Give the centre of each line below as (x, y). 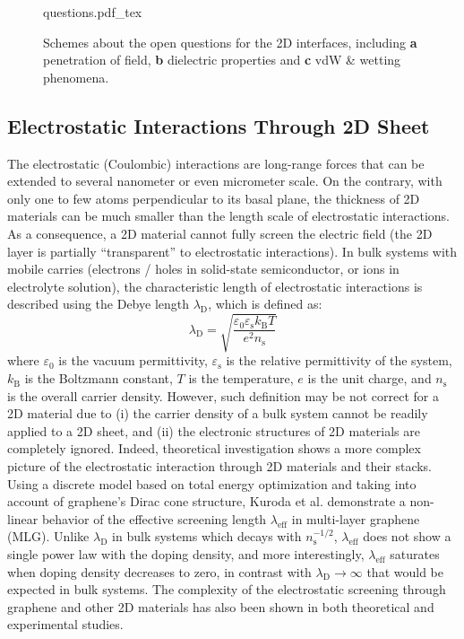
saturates (415, 554)
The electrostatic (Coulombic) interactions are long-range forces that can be (216, 163)
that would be (405, 571)
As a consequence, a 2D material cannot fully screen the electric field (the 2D (220, 233)
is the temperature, (241, 378)
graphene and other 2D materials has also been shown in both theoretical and (221, 606)
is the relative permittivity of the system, (339, 360)
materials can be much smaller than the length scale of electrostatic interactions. (228, 216)
